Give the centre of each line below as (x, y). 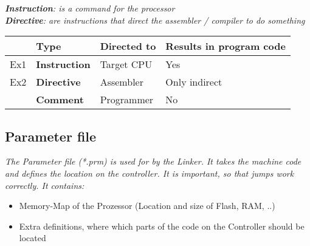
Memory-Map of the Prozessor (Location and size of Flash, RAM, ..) (147, 206)
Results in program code (226, 46)
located (33, 238)
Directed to (128, 46)
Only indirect (194, 82)
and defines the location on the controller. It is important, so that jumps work (150, 173)
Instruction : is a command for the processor (90, 8)
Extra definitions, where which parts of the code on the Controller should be (162, 226)
